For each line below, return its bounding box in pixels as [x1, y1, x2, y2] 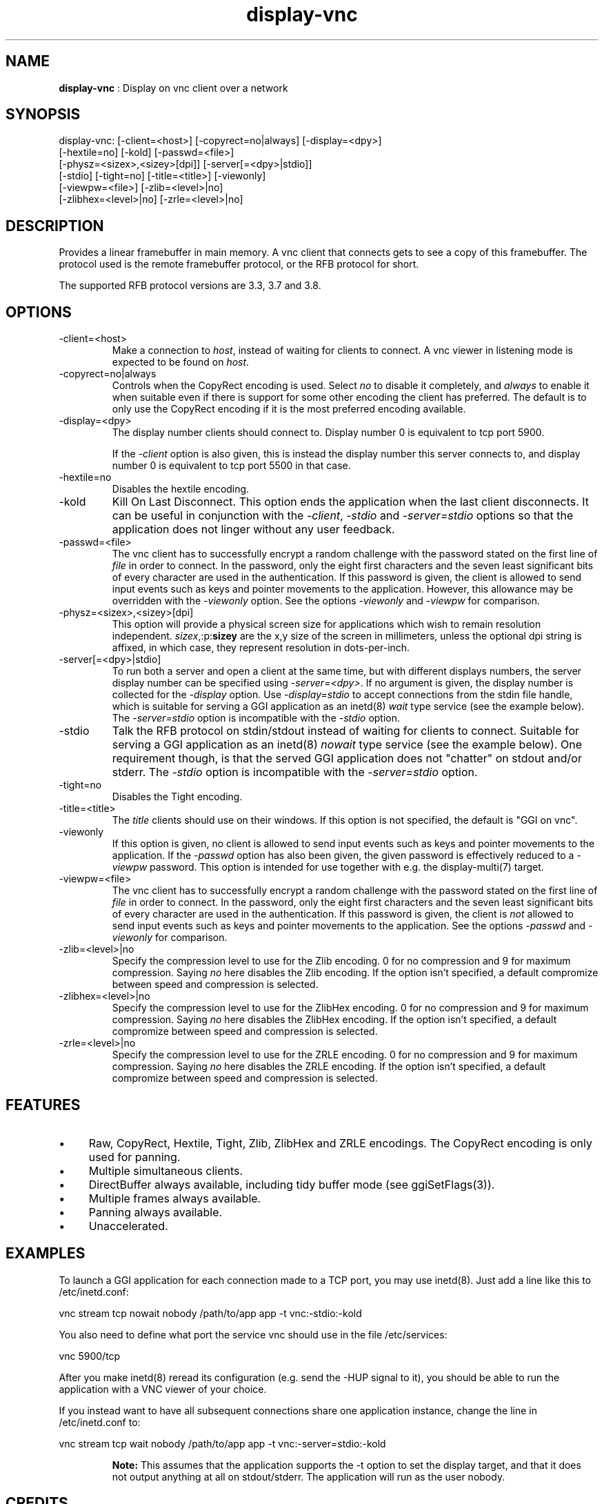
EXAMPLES [6, 1245, 85, 1263]
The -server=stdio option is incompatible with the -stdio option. [112, 712, 401, 724]
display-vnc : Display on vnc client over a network [59, 81, 288, 94]
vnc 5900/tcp [59, 1349, 121, 1362]
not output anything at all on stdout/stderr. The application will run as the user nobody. [112, 1470, 505, 1483]
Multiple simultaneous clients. [88, 1163, 243, 1178]
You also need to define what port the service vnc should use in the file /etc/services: [59, 1328, 447, 1340]
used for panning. [88, 1149, 181, 1164]
